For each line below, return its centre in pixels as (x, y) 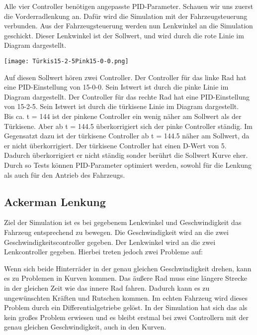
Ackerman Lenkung (55, 201)
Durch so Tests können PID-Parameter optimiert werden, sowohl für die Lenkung (128, 165)
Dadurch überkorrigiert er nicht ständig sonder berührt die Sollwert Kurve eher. (126, 155)
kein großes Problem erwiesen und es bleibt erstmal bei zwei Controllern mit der (126, 317)
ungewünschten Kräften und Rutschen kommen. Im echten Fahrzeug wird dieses (126, 297)
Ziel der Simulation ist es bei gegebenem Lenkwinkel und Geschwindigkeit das (123, 222)
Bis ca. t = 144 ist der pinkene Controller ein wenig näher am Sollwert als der (123, 116)
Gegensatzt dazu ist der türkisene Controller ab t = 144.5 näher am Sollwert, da (127, 136)
